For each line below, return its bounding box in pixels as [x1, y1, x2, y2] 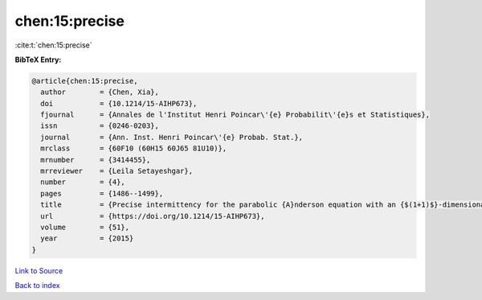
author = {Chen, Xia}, [40, 88, 160, 97]
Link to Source [14, 265, 63, 275]
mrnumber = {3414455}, [40, 155, 151, 164]
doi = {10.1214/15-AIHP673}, [40, 99, 198, 108]
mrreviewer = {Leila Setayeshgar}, [40, 166, 193, 176]
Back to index [14, 281, 60, 290]
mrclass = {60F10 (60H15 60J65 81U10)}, [40, 144, 227, 153]
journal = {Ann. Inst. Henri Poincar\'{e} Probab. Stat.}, [40, 133, 304, 142]
